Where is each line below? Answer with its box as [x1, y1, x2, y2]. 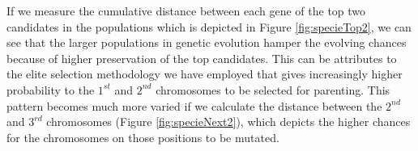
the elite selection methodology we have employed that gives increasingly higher [6, 65, 403, 82]
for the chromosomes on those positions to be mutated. [6, 128, 279, 145]
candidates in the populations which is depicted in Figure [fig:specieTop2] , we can [6, 18, 412, 35]
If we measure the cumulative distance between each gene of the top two [6, 2, 366, 19]
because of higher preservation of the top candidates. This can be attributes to [6, 49, 397, 66]
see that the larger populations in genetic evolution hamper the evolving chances [6, 34, 407, 51]
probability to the [6, 81, 95, 98]
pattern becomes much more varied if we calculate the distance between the [6, 97, 382, 114]
